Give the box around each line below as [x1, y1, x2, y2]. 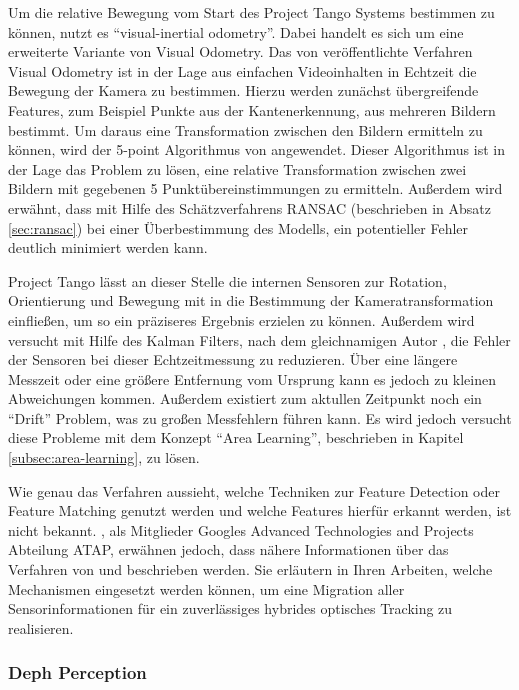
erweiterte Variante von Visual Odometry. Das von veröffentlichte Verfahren [8, 41, 473, 62]
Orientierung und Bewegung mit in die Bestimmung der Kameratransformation [8, 290, 494, 311]
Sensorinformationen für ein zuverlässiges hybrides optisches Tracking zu [8, 598, 453, 619]
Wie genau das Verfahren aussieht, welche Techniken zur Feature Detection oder [8, 480, 500, 501]
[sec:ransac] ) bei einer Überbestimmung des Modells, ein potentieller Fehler [8, 217, 469, 238]
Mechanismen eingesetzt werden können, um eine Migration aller [8, 578, 405, 599]
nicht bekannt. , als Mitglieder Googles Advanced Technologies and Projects [8, 519, 474, 540]
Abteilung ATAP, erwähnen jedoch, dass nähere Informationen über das [8, 539, 449, 560]
